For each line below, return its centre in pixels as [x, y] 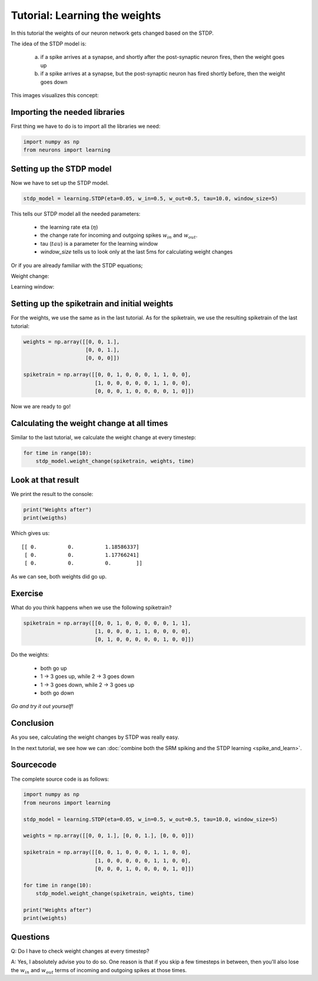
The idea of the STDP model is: [49, 44]
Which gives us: [30, 533]
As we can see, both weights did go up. [59, 576]
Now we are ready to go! [41, 406]
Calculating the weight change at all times [90, 423]
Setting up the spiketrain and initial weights [92, 304]
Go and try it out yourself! [42, 706]
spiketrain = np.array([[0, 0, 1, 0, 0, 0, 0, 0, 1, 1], [107, 623]
